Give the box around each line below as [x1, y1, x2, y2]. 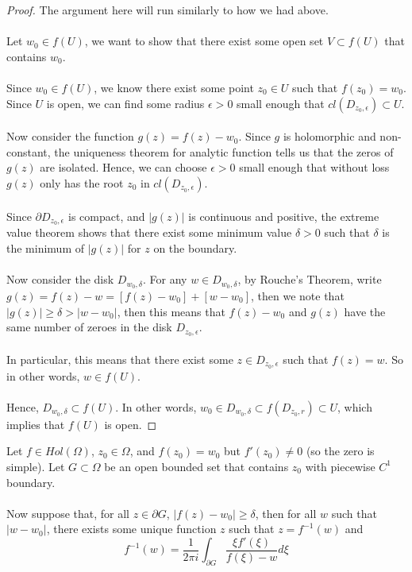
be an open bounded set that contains [104, 458, 289, 474]
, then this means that [117, 303, 225, 319]
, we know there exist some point [94, 79, 254, 95]
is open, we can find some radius [46, 95, 205, 111]
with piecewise [305, 458, 375, 474]
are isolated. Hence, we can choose [40, 159, 207, 176]
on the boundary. [153, 239, 237, 256]
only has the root [40, 174, 124, 191]
